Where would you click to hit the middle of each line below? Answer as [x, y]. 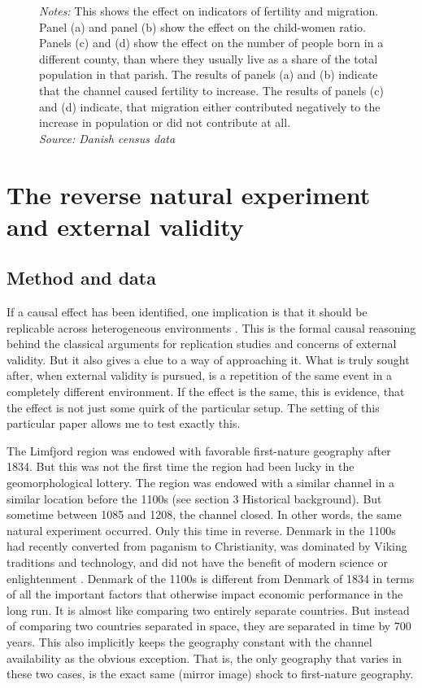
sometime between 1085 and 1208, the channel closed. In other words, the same [204, 514]
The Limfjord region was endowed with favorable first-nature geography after [199, 450]
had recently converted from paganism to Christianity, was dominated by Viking [207, 546]
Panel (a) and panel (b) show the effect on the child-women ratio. [203, 26]
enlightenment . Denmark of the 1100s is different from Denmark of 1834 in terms [211, 578]
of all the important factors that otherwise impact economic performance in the [205, 594]
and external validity [125, 226]
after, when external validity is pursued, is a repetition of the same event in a [200, 375]
